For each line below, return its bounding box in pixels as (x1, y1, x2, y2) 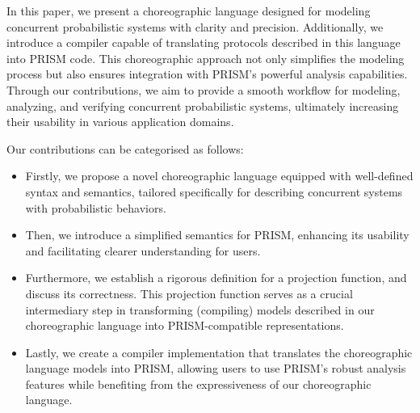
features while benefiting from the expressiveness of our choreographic (25, 375, 372, 392)
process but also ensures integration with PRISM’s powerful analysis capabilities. (6, 65, 408, 82)
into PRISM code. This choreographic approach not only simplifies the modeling (6, 49, 405, 66)
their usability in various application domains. (6, 113, 234, 130)
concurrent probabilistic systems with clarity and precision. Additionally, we (6, 18, 384, 35)
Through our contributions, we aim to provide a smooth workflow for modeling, (6, 81, 401, 98)
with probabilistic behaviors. (25, 199, 166, 216)
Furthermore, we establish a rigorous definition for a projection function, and (25, 269, 407, 286)
